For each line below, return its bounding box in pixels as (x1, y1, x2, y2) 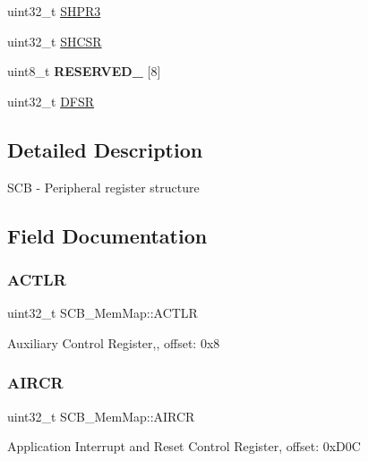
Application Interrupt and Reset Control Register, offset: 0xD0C (7, 437, 361, 456)
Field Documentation (7, 221, 208, 249)
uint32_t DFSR (7, 91, 95, 110)
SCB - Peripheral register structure (7, 177, 200, 196)
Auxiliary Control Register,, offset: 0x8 (7, 333, 220, 352)
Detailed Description (7, 135, 203, 163)
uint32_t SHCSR (7, 31, 102, 50)
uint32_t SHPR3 (7, 2, 101, 20)
